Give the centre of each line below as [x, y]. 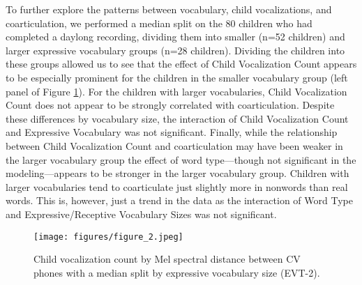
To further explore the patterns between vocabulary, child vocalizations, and [169, 9]
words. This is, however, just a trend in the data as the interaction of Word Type [179, 200]
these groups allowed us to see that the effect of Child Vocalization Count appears [181, 64]
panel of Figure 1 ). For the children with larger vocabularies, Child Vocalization [176, 91]
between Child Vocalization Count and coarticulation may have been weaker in [174, 145]
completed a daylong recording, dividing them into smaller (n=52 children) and [175, 37]
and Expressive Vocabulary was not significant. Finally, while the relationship [172, 132]
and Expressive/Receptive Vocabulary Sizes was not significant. [141, 214]
